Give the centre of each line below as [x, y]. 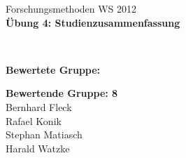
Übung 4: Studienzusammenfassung [93, 22]
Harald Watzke [38, 148]
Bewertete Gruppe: [53, 69]
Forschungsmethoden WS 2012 [71, 8]
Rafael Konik [34, 120]
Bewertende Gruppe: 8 [62, 93]
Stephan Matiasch [44, 134]
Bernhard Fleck [39, 106]
